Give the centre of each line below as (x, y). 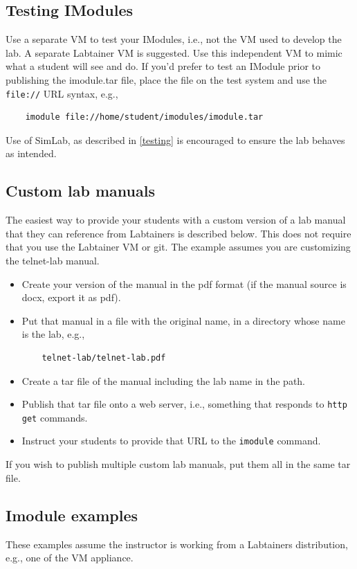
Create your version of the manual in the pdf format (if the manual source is (184, 283)
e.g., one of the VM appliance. (70, 558)
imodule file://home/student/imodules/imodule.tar (144, 117)
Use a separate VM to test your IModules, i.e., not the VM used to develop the (174, 39)
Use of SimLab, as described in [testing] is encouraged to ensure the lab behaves (175, 139)
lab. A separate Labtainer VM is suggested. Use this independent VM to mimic (174, 52)
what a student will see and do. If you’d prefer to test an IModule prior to (163, 66)
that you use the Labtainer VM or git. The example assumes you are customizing (178, 247)
